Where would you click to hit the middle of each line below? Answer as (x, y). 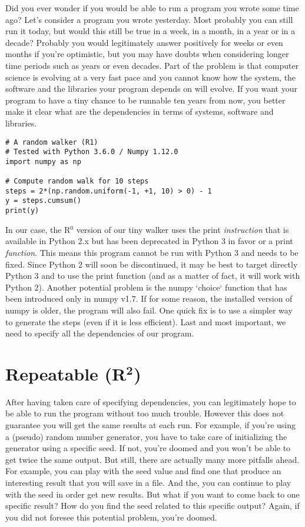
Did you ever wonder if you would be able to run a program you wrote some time (152, 8)
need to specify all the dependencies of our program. (100, 333)
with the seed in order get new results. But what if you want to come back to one (152, 494)
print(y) (22, 211)
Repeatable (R (66, 373)
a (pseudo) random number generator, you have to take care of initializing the (146, 436)
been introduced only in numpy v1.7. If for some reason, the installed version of (149, 298)
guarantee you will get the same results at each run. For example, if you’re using (151, 425)
